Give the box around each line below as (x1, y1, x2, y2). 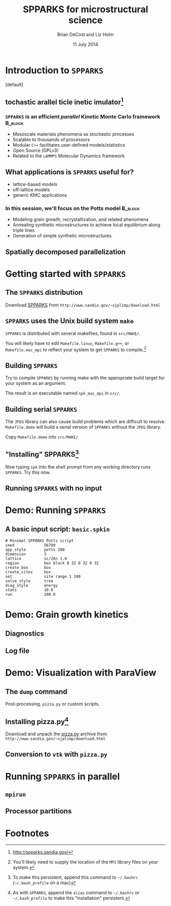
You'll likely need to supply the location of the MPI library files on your (12, 859, 158, 865)
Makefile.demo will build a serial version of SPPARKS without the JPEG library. (5, 424, 161, 430)
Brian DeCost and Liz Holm (57, 31, 114, 37)
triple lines (12, 227, 35, 234)
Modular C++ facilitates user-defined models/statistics (12, 142, 126, 148)
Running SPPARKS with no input (5, 484, 102, 493)
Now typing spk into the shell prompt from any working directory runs (5, 463, 151, 470)
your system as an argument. (5, 380, 67, 386)
